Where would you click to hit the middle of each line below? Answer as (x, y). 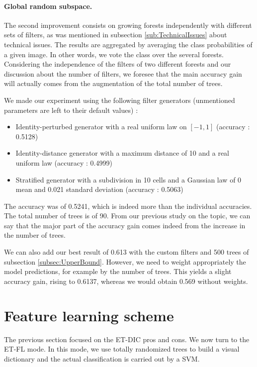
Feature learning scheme (89, 315)
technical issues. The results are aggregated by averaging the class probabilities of (128, 44)
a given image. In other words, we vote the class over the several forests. (114, 54)
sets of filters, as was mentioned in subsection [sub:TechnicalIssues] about (116, 35)
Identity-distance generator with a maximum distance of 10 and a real (122, 153)
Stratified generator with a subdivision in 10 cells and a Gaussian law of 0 (128, 179)
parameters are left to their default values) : (71, 110)
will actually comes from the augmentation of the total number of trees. (113, 83)
